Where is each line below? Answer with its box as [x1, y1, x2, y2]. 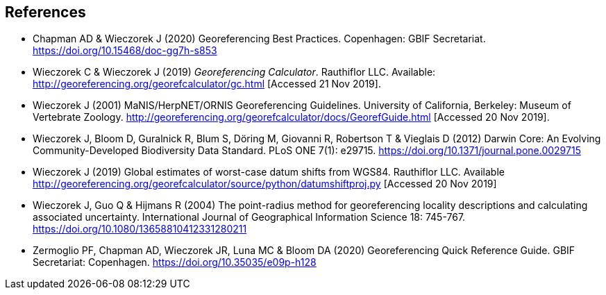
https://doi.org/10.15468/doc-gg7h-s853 [33, 44, 217, 57]
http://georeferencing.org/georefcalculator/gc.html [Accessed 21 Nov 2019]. [33, 78, 381, 90]
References [5, 3, 86, 21]
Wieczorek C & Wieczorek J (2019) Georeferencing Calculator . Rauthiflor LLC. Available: [33, 66, 436, 78]
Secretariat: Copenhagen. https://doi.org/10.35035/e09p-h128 [33, 256, 317, 269]
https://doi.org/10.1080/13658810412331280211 [33, 223, 247, 235]
